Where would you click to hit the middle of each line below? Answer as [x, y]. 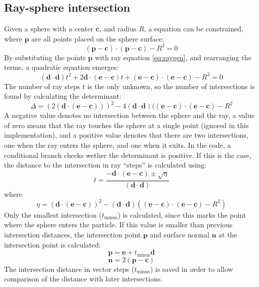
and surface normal [180, 234]
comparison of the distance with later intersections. [83, 279]
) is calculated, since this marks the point [182, 214]
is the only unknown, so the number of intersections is [171, 86]
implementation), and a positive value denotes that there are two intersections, [126, 135]
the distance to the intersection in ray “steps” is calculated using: [105, 165]
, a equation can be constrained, [193, 29]
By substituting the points [45, 57]
